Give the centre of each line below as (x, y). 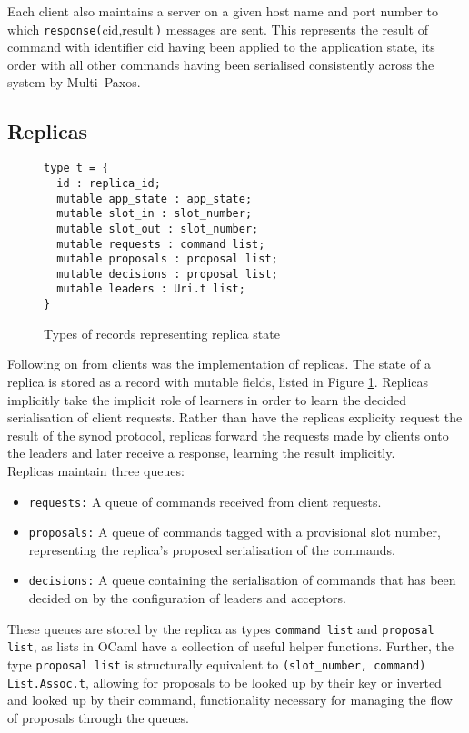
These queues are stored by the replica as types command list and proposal (221, 628)
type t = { (76, 168)
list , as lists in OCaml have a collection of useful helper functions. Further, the (230, 646)
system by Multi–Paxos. (74, 82)
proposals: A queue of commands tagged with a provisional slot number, (234, 532)
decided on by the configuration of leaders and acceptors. (187, 598)
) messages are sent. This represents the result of (291, 29)
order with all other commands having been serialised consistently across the (221, 64)
